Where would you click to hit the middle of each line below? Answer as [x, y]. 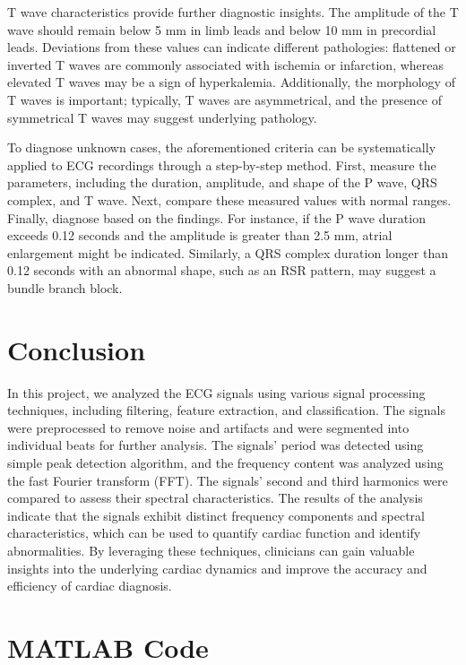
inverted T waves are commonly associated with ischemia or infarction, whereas [226, 64]
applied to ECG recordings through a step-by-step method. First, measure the [222, 164]
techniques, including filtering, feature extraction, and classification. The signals [226, 410]
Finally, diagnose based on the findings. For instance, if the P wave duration [216, 217]
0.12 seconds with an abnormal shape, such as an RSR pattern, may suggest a [222, 270]
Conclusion [77, 349]
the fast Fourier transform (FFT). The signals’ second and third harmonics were [228, 480]
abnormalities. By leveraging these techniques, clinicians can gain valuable [211, 550]
